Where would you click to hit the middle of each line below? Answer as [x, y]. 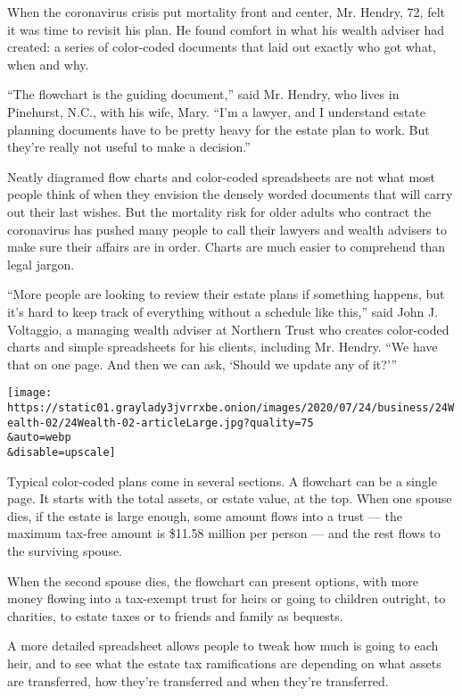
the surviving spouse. [65, 550]
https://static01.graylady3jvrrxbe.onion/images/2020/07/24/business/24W [231, 407]
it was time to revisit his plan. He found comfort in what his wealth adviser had [226, 29]
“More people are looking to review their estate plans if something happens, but [226, 294]
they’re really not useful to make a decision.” [129, 147]
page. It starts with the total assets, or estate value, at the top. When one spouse [230, 498]
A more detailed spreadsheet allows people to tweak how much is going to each [223, 646]
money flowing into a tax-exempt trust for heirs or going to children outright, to [227, 598]
